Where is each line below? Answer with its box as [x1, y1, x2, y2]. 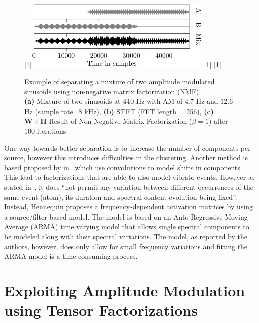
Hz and [196, 96, 218, 106]
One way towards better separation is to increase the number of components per [4, 142, 251, 153]
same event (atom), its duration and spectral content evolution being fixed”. [4, 191, 237, 202]
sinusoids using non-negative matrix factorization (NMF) [24, 86, 199, 96]
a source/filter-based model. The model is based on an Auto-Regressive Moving [4, 211, 248, 222]
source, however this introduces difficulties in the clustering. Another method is [4, 152, 248, 163]
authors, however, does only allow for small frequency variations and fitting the [4, 241, 248, 251]
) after [208, 116, 228, 126]
